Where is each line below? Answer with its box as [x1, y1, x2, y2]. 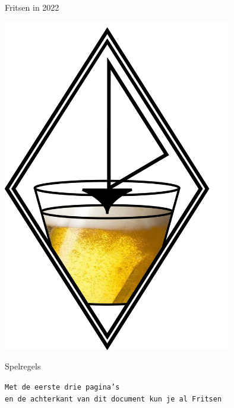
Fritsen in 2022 [5, 1, 59, 13]
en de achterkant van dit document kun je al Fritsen [5, 394, 222, 403]
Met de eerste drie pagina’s [5, 382, 120, 391]
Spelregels [5, 360, 41, 372]
